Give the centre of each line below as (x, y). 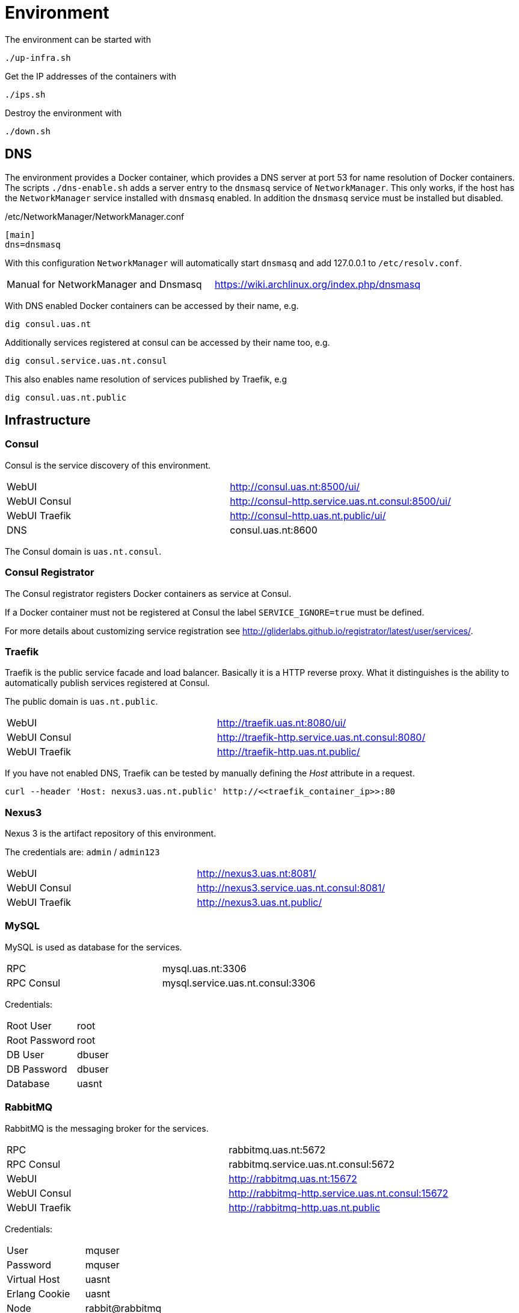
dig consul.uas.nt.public (66, 397)
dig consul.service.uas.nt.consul (86, 360)
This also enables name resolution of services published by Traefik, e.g (146, 379)
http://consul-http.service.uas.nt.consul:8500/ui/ (340, 501)
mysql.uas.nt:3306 (204, 968)
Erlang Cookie (38, 1293)
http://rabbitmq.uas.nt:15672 (293, 1178)
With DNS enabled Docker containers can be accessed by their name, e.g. (152, 305)
